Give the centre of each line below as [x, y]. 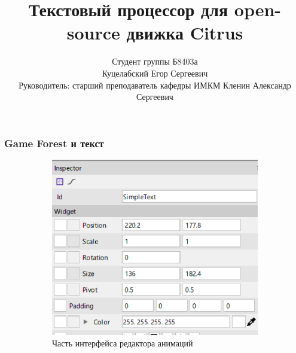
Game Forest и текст [54, 143]
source [93, 33]
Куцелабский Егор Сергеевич [155, 73]
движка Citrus [185, 33]
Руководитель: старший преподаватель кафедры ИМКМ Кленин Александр [155, 85]
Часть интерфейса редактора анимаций [123, 343]
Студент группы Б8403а [155, 61]
